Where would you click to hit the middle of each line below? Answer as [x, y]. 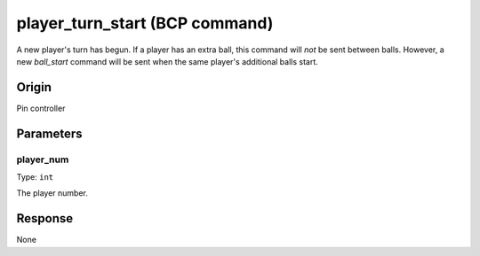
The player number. [52, 193]
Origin [34, 87]
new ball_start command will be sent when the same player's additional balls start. [168, 61]
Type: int [35, 177]
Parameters [49, 133]
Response [45, 218]
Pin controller [41, 108]
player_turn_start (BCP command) [145, 23]
